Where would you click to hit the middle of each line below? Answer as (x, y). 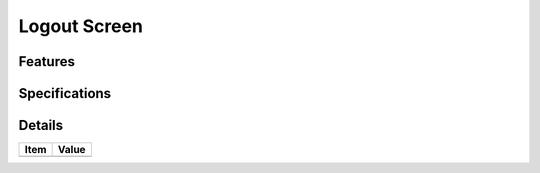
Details (41, 125)
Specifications (65, 93)
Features (46, 61)
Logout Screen (81, 26)
